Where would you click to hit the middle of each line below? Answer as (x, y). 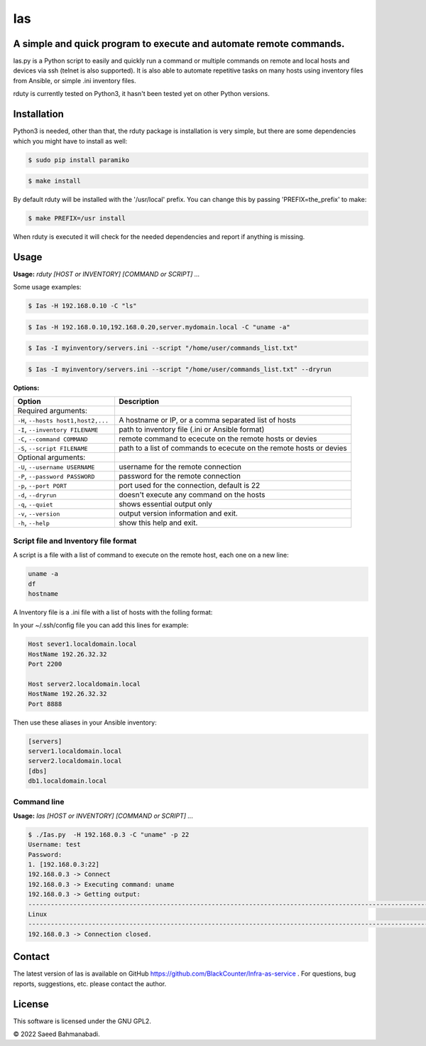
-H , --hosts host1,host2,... (63, 420)
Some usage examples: (47, 287)
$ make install (54, 181)
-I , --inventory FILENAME (58, 429)
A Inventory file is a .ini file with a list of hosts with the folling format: (113, 612)
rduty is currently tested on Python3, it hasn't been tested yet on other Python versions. (141, 94)
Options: (26, 388)
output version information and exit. (178, 513)
